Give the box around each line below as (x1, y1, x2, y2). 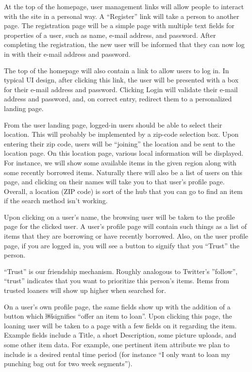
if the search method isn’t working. (4, 195, 108, 206)
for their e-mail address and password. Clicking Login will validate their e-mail (4, 84, 238, 94)
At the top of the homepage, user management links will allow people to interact (4, 1, 244, 11)
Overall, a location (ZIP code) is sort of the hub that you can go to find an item (4, 186, 243, 196)
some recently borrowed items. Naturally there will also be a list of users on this (4, 167, 243, 177)
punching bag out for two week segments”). (4, 358, 133, 369)
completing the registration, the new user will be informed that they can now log (4, 39, 245, 49)
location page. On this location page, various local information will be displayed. (4, 148, 244, 158)
